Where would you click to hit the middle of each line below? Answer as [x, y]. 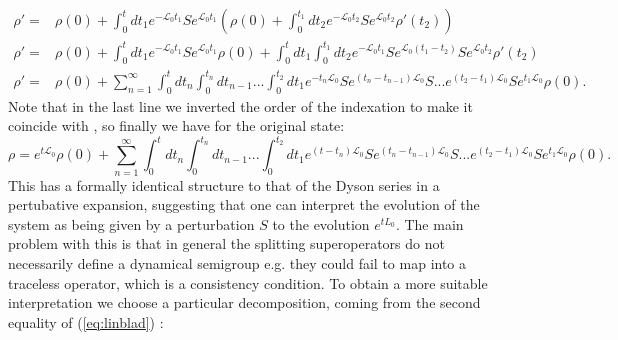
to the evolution [321, 223]
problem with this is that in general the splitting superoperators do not [226, 243]
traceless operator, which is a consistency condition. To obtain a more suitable [248, 282]
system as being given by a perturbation [131, 223]
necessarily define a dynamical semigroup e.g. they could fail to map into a [237, 263]
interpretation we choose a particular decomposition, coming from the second [244, 302]
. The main [429, 223]
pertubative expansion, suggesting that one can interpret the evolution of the [244, 204]
